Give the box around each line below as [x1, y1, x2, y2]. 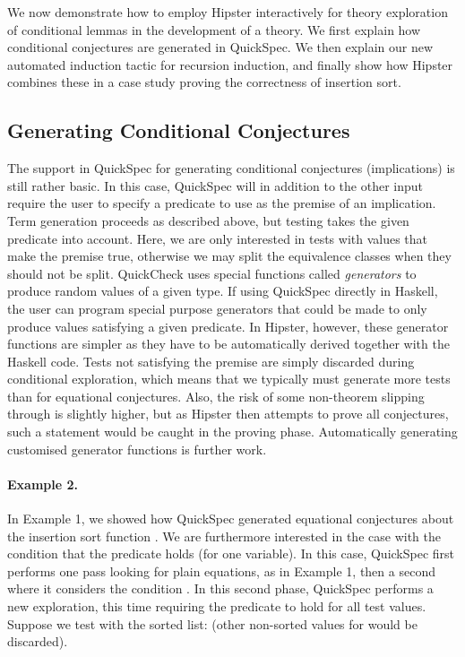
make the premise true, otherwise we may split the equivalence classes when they [7, 246, 452, 265]
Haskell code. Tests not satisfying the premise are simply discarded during [7, 351, 415, 370]
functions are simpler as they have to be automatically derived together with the [7, 334, 450, 353]
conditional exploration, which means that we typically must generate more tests [7, 369, 451, 388]
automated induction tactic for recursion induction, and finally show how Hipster [7, 55, 453, 73]
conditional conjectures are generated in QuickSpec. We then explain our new [7, 38, 434, 56]
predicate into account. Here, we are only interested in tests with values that [7, 229, 428, 247]
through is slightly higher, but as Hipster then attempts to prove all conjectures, [7, 404, 449, 423]
